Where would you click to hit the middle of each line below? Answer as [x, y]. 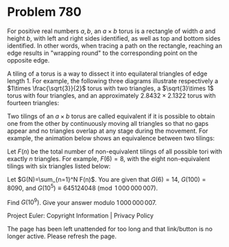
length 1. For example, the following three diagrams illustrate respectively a [113, 80]
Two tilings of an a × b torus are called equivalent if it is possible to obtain [111, 116]
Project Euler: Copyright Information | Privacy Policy [81, 216]
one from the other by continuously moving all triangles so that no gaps [108, 123]
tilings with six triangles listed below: [59, 166]
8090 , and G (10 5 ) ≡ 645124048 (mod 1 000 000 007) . [83, 187]
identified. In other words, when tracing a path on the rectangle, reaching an [115, 45]
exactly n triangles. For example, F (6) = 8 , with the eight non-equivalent [109, 158]
